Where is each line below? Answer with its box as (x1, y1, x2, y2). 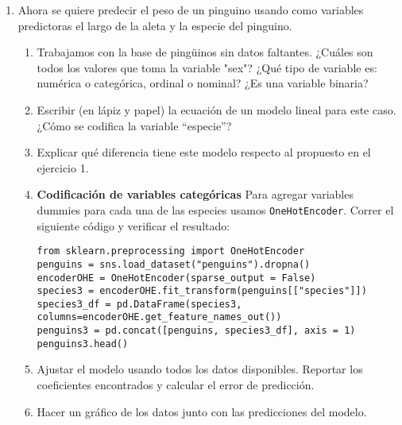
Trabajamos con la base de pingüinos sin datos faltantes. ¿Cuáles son (37, 44, 373, 60)
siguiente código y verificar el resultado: (37, 217, 230, 234)
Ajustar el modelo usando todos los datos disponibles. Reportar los (37, 361, 363, 377)
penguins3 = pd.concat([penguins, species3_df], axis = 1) (37, 325, 356, 337)
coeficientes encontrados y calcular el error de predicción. (37, 377, 315, 393)
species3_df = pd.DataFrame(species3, (37, 298, 242, 310)
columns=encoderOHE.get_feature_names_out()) (37, 311, 282, 323)
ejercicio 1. (37, 159, 89, 176)
